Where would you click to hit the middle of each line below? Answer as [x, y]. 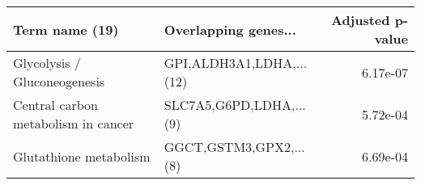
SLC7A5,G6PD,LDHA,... [235, 105]
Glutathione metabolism [82, 156]
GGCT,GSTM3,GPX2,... [234, 147]
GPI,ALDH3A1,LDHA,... [236, 63]
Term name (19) [66, 29]
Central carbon [55, 105]
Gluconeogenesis [59, 81]
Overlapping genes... [230, 29]
